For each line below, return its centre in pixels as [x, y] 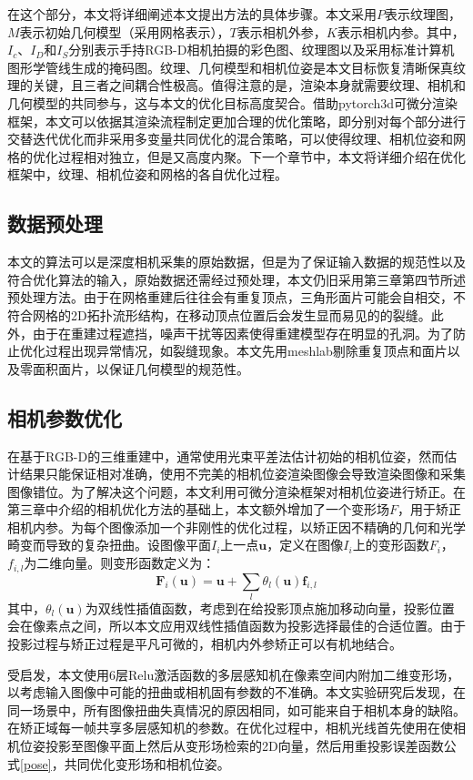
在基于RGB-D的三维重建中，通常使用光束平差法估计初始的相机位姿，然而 [226, 456]
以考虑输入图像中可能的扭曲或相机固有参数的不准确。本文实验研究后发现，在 [236, 692]
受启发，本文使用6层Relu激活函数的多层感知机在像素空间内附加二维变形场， [234, 674]
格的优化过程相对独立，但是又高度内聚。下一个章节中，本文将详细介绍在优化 [236, 156]
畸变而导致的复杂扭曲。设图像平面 [109, 545]
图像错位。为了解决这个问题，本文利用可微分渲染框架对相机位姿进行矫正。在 [236, 491]
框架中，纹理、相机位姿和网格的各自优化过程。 [147, 174]
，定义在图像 [305, 545]
